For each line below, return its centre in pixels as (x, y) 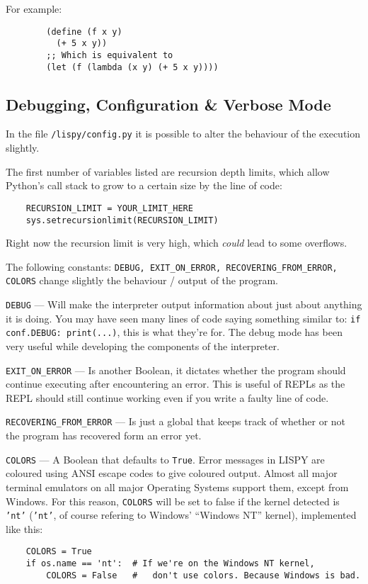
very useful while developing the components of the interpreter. (143, 346)
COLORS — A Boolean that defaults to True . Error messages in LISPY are (165, 459)
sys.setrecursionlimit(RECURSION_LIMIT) (122, 220)
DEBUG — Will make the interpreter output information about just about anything (184, 304)
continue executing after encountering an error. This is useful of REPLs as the (176, 384)
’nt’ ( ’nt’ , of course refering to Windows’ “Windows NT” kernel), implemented (181, 515)
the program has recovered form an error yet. (104, 436)
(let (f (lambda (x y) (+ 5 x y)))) (132, 67)
